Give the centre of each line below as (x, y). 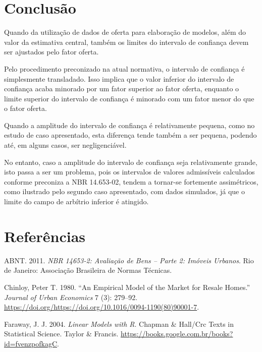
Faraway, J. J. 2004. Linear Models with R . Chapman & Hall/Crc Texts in (119, 324)
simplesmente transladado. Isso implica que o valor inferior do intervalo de (119, 78)
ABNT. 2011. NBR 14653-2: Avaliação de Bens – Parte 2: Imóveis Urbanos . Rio (129, 260)
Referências (45, 236)
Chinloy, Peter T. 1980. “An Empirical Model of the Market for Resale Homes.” (127, 287)
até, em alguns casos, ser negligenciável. (65, 145)
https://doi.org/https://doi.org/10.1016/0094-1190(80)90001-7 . (102, 307)
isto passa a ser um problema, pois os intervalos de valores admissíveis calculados (129, 172)
